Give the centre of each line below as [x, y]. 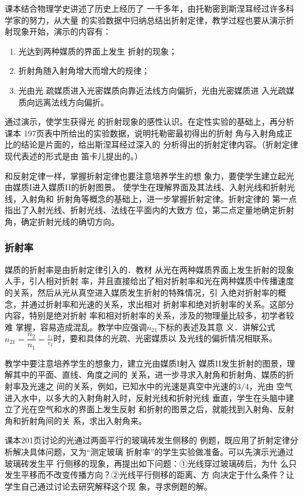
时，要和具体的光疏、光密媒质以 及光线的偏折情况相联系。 [165, 338]
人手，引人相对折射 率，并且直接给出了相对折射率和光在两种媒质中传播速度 [149, 281]
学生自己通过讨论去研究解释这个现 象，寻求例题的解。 [109, 486]
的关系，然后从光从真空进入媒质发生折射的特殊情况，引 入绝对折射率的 [141, 292]
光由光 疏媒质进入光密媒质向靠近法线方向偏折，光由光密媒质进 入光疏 [152, 90]
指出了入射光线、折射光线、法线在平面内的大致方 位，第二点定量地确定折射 [149, 210]
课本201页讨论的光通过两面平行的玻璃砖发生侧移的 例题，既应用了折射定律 [147, 440]
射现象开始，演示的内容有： [58, 31]
